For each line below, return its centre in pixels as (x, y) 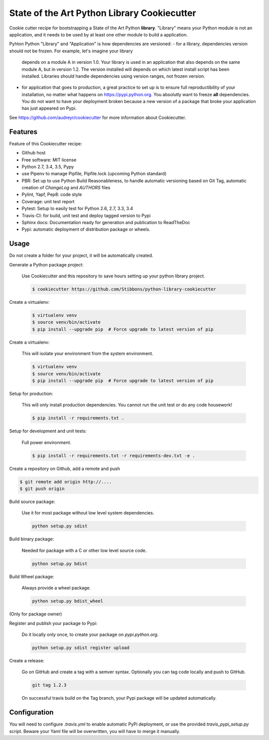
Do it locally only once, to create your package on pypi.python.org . (90, 634)
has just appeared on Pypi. (49, 108)
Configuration (31, 712)
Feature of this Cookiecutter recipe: (46, 143)
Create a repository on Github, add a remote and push (65, 469)
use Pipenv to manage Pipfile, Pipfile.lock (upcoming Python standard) (94, 174)
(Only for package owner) (36, 614)
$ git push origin (42, 489)
